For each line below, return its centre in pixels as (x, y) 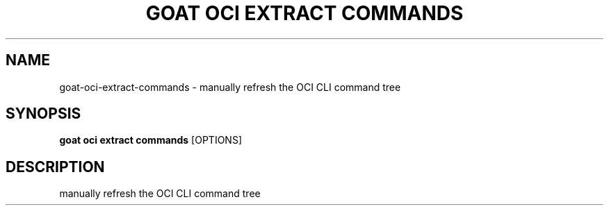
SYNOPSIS (43, 114)
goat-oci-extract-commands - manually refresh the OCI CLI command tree (230, 87)
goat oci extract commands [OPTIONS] (151, 140)
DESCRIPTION (55, 167)
